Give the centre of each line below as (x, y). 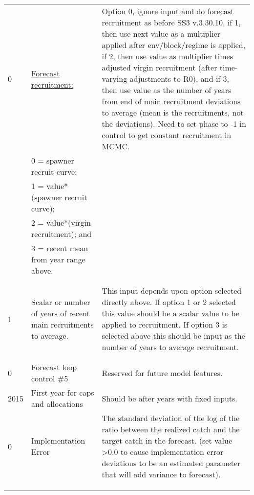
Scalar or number (61, 302)
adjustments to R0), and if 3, (180, 79)
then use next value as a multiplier (161, 34)
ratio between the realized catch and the (171, 429)
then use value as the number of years (167, 90)
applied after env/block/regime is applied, (174, 45)
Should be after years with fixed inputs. (169, 398)
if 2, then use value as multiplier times (167, 56)
